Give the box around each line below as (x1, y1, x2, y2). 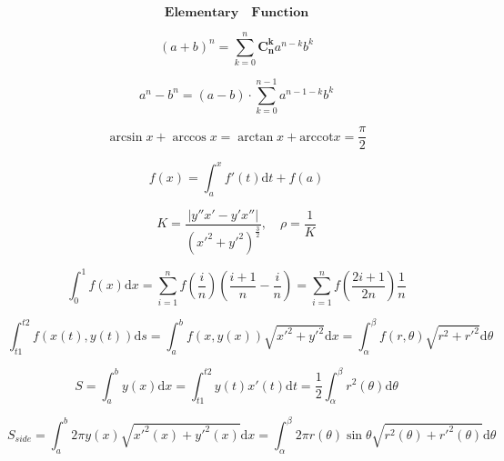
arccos (172, 130, 207, 144)
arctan (237, 130, 274, 144)
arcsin (109, 130, 143, 144)
